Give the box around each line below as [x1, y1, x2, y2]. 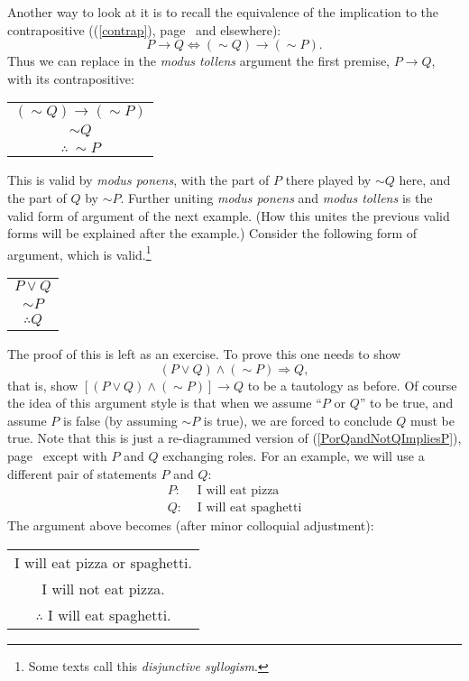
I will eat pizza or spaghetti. [14, 551, 193, 573]
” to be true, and [359, 393, 454, 412]
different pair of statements [7, 464, 157, 483]
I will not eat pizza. [41, 577, 165, 599]
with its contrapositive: [7, 69, 134, 87]
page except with [7, 446, 107, 465]
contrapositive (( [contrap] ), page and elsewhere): [7, 20, 281, 39]
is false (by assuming [63, 410, 178, 429]
